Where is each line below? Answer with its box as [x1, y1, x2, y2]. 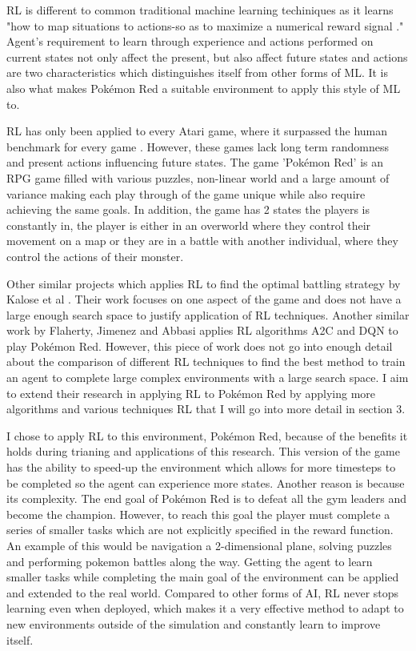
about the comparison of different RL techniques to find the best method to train [6, 353, 406, 370]
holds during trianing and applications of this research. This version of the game [6, 443, 400, 460]
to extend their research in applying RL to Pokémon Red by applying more [6, 384, 376, 401]
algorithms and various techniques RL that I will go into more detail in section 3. [6, 400, 406, 417]
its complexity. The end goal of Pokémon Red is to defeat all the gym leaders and [6, 490, 406, 507]
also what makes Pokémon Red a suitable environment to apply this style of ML [6, 79, 401, 96]
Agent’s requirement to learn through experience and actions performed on [6, 33, 374, 50]
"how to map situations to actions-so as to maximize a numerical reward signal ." [6, 17, 404, 34]
